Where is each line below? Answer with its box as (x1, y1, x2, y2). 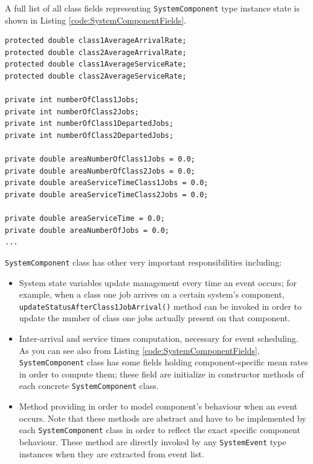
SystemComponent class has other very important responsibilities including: (5, 255, 282, 268)
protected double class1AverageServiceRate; (5, 60, 187, 69)
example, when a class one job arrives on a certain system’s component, (19, 288, 285, 301)
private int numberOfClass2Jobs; (5, 107, 139, 116)
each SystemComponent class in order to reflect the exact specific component (19, 423, 300, 436)
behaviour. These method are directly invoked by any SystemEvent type (19, 435, 286, 448)
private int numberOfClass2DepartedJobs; (5, 131, 174, 140)
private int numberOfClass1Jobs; (5, 96, 139, 105)
